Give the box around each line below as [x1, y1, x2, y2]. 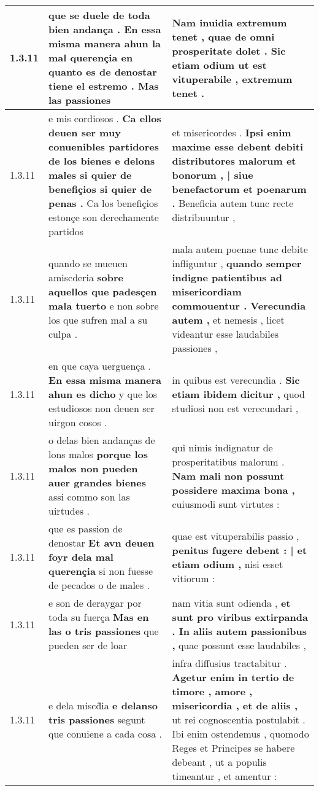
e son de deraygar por [48, 596, 142, 610]
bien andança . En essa [48, 22, 161, 36]
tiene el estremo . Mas [48, 79, 159, 93]
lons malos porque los [48, 447, 148, 461]
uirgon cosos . [48, 415, 107, 429]
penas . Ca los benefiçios [48, 196, 158, 210]
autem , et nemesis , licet [172, 313, 285, 327]
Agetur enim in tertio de [172, 670, 294, 684]
